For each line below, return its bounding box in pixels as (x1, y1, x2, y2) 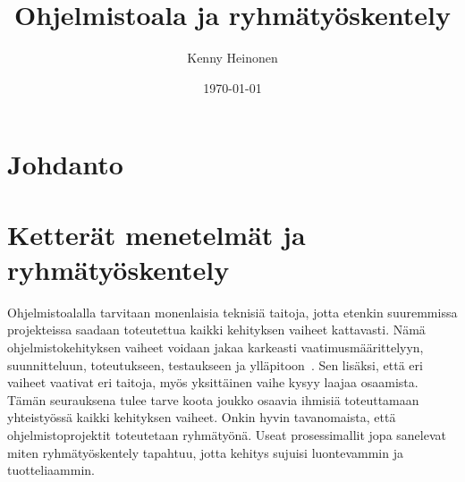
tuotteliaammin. (7, 461, 96, 479)
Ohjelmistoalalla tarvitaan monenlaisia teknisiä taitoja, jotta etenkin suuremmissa (7, 302, 458, 321)
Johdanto (7, 146, 123, 182)
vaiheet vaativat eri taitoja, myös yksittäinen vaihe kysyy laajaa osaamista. (7, 373, 418, 392)
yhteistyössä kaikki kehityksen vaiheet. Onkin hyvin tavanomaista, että (7, 408, 396, 427)
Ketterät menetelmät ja (7, 216, 306, 252)
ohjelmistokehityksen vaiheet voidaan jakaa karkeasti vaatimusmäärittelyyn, (7, 338, 424, 356)
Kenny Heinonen (187, 48, 278, 67)
